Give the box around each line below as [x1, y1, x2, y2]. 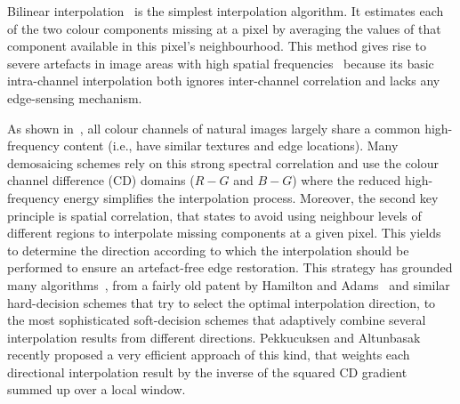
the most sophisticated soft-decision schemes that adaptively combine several [7, 311, 426, 329]
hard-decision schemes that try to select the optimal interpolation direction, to [7, 293, 436, 311]
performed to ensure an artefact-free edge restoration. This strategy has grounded [7, 258, 453, 277]
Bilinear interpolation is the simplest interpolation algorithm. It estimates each [7, 2, 444, 20]
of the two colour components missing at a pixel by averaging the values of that [7, 19, 441, 37]
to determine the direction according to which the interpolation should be [7, 240, 409, 259]
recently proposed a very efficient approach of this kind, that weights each [7, 345, 410, 364]
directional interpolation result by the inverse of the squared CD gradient [7, 362, 408, 381]
